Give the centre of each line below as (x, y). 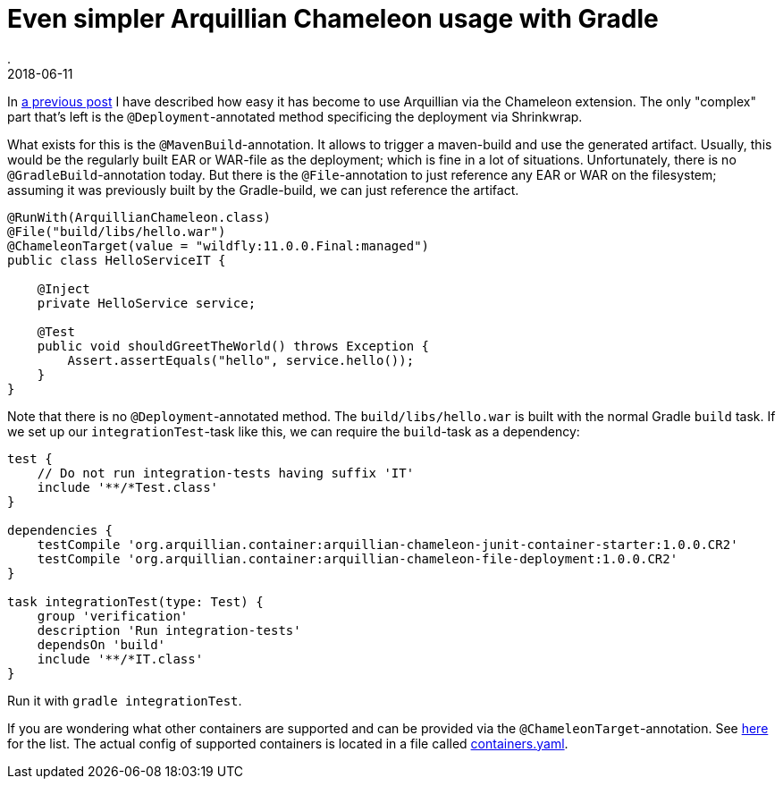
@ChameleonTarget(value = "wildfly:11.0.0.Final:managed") (219, 245)
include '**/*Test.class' (128, 487)
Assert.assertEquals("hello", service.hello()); (241, 360)
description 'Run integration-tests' (169, 630)
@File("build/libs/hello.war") (117, 231)
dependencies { (60, 530)
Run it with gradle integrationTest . (125, 700)
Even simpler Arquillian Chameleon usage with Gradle (333, 19)
